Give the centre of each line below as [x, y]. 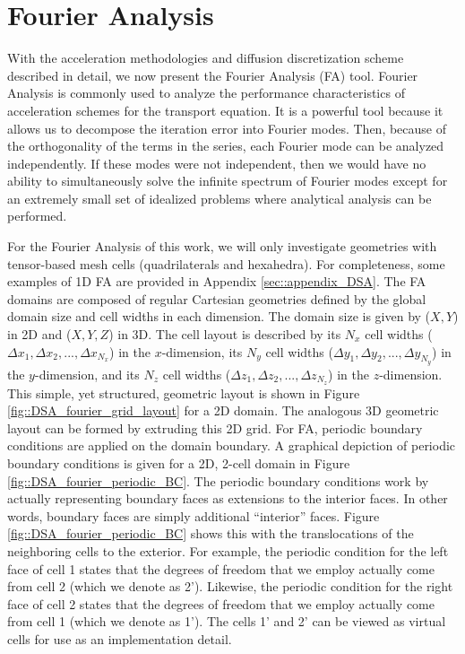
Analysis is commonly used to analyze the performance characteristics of [206, 93]
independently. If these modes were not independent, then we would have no [217, 163]
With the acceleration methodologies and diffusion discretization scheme [206, 58]
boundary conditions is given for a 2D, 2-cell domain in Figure [179, 463]
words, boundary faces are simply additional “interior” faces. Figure [194, 515]
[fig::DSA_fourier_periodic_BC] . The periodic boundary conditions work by [218, 480]
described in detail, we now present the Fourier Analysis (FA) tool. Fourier [213, 75]
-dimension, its [202, 351]
